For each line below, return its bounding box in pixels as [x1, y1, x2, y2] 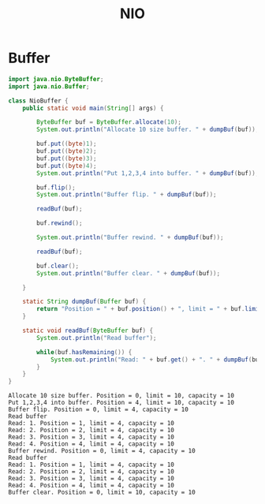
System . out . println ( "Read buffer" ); [36, 334, 157, 342]
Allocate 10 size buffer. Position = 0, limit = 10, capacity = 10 [8, 392, 235, 400]
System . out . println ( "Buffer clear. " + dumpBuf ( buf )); [36, 269, 221, 277]
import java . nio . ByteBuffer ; [8, 75, 104, 83]
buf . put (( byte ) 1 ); [36, 140, 97, 148]
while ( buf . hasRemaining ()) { [36, 348, 132, 356]
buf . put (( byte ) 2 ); [36, 147, 97, 155]
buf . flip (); [36, 183, 77, 192]
